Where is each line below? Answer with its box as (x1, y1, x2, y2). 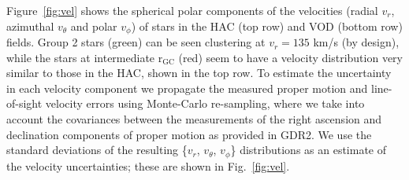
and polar (70, 17, 117, 34)
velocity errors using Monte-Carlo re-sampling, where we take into (45, 95, 365, 112)
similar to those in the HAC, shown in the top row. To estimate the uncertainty (6, 64, 392, 81)
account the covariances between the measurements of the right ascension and (6, 111, 382, 127)
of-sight (6, 95, 43, 112)
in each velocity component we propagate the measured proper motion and (6, 79, 368, 96)
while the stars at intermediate (6, 49, 155, 65)
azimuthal (6, 17, 54, 34)
